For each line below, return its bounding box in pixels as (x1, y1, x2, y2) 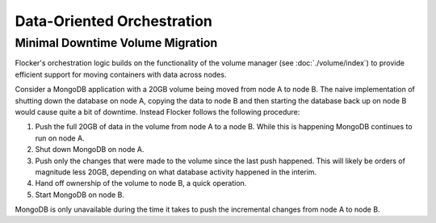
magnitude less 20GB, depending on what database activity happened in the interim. (35, 166, 317, 177)
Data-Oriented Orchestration (15, 12, 213, 30)
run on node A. (35, 133, 85, 143)
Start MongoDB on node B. (35, 190, 125, 200)
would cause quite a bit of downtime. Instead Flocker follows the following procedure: (15, 107, 300, 116)
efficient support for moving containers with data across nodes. (15, 69, 227, 79)
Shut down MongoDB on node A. (35, 145, 145, 154)
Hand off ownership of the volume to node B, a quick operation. (35, 179, 247, 188)
